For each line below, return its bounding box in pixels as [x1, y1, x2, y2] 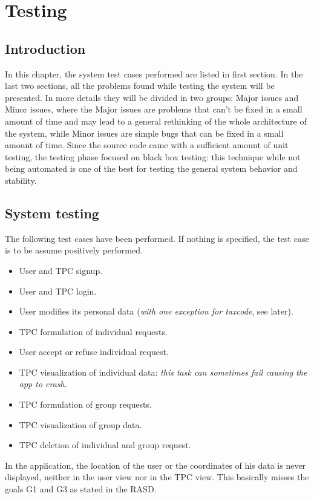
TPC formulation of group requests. [19, 398, 152, 411]
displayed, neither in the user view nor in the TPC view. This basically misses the [5, 471, 309, 483]
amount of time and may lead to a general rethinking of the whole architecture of [5, 114, 307, 127]
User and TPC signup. [19, 264, 103, 276]
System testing [5, 203, 99, 222]
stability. [5, 174, 37, 186]
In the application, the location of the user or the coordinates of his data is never [5, 458, 306, 471]
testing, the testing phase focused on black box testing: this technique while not [5, 150, 301, 163]
